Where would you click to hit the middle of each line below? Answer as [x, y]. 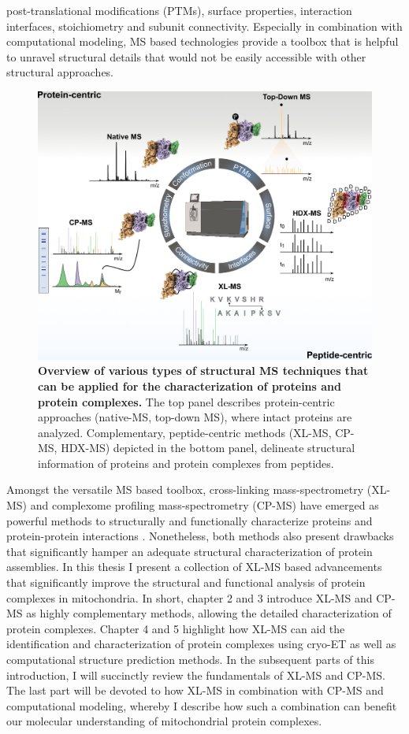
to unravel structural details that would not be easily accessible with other [186, 56]
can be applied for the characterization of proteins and [190, 386]
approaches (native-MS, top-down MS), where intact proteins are [195, 417]
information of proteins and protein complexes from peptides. [186, 463]
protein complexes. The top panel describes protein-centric [186, 401]
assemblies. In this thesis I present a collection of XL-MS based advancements [194, 567]
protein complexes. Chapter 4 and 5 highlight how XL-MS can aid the [176, 628]
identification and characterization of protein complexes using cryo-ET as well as [201, 644]
